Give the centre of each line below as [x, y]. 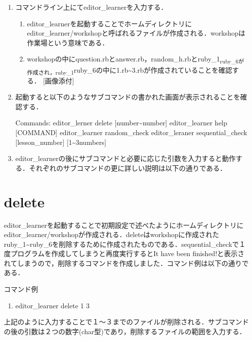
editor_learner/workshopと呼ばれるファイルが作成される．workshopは [136, 33]
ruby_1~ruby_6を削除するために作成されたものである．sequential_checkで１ [125, 244]
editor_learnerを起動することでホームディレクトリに [109, 23]
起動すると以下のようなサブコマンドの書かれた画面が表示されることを [128, 97]
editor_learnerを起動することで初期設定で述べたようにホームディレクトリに [124, 225]
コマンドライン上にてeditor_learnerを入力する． [91, 7]
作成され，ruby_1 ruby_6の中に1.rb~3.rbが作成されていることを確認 [130, 70]
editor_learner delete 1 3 [52, 305]
